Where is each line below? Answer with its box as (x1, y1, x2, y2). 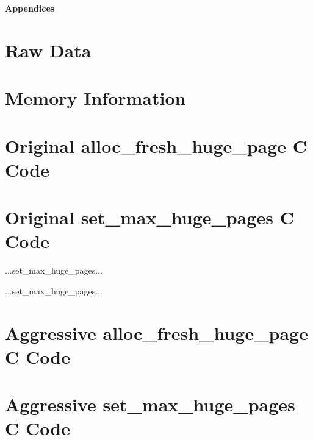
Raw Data (5, 37, 92, 62)
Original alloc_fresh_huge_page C (5, 133, 308, 158)
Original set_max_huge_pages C (5, 205, 294, 230)
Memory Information (5, 85, 186, 110)
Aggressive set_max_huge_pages (5, 392, 295, 417)
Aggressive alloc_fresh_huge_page (5, 320, 308, 345)
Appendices (5, 2, 55, 14)
